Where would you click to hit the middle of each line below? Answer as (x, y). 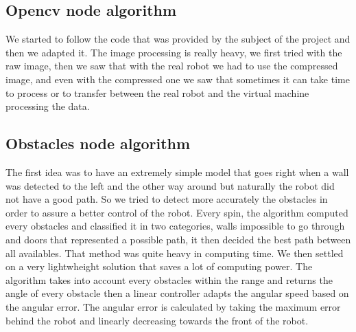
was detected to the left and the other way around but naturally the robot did (170, 185)
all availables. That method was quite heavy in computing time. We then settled (175, 253)
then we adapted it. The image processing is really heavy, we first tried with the (174, 52)
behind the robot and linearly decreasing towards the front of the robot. (157, 320)
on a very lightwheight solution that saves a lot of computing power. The (159, 266)
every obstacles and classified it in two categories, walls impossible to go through (175, 226)
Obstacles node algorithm (98, 143)
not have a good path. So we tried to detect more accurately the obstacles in (167, 199)
